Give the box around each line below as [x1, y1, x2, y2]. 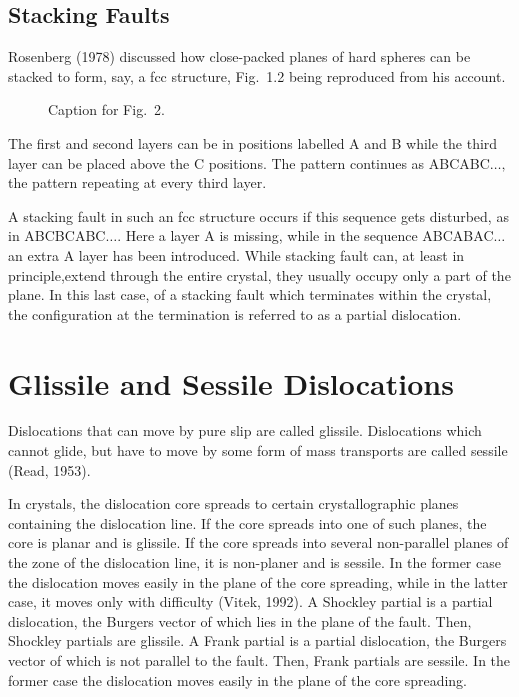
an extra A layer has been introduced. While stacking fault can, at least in [8, 244, 465, 265]
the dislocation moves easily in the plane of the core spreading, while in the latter [8, 571, 508, 592]
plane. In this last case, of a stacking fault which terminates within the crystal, [8, 284, 492, 305]
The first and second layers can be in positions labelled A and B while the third [8, 132, 498, 153]
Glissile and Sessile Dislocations [8, 362, 454, 403]
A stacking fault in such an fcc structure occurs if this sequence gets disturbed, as [8, 205, 509, 226]
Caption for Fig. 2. [48, 99, 165, 120]
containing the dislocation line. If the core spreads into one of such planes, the [8, 512, 487, 533]
